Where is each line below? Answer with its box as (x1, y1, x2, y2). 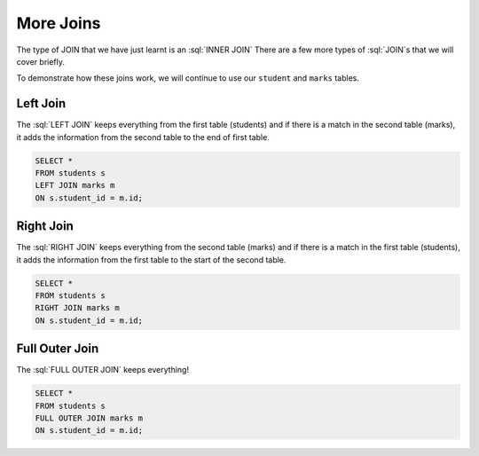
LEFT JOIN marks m (35, 180, 115, 191)
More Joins (16, 13, 101, 33)
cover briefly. (16, 56, 66, 67)
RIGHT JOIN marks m (35, 303, 120, 313)
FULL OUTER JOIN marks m (35, 413, 144, 423)
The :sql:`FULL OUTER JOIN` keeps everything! (16, 365, 190, 375)
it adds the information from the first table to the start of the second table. (16, 254, 287, 265)
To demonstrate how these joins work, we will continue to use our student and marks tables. (16, 73, 359, 83)
